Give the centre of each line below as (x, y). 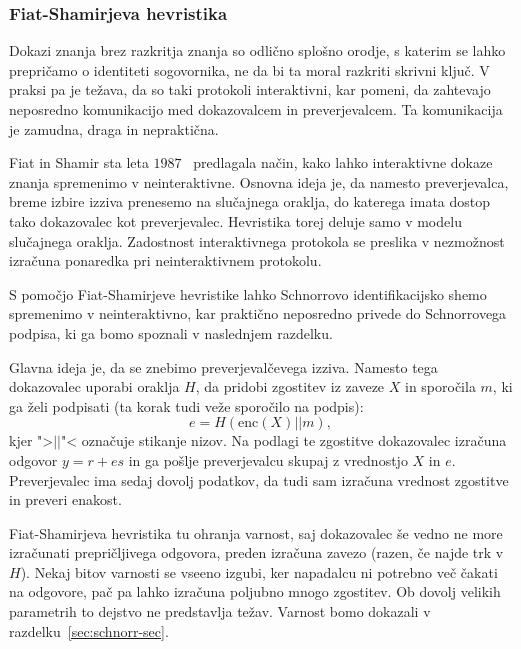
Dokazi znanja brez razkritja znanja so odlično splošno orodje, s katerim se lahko (257, 50)
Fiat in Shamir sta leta (79, 162)
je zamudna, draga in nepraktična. (114, 128)
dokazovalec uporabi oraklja (94, 386)
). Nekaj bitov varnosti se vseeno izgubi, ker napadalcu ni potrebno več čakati (259, 571)
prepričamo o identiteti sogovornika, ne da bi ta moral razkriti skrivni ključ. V (249, 69)
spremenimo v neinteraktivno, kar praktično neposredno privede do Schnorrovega (258, 313)
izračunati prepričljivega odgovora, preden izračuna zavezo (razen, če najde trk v (256, 552)
